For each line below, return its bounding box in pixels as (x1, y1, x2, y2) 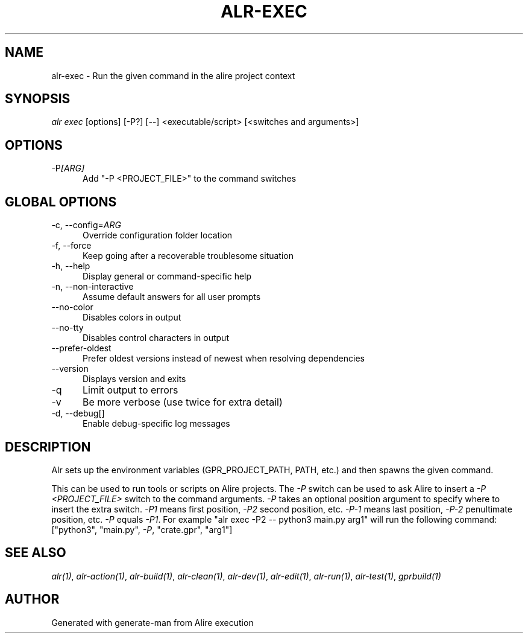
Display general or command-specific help (83, 271, 252, 282)
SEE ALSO (5, 545, 66, 561)
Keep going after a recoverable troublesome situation (83, 250, 294, 261)
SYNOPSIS (5, 91, 71, 107)
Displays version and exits (83, 374, 186, 384)
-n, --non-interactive (51, 281, 134, 292)
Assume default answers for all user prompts (83, 292, 261, 302)
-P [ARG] (51, 163, 85, 174)
